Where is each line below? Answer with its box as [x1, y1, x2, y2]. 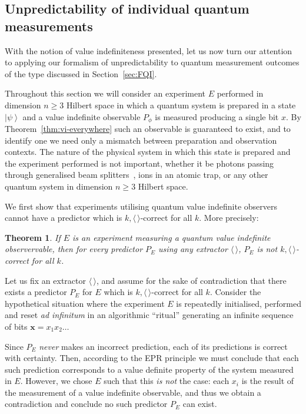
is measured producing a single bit [155, 110, 279, 122]
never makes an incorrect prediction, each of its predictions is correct [39, 340, 288, 352]
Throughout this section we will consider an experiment [5, 87, 206, 100]
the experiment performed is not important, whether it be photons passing [5, 157, 274, 169]
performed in [217, 87, 264, 100]
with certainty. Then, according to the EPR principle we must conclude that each [5, 352, 299, 364]
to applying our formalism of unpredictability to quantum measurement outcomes [5, 56, 300, 68]
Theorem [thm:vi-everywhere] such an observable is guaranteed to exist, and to [5, 122, 291, 135]
